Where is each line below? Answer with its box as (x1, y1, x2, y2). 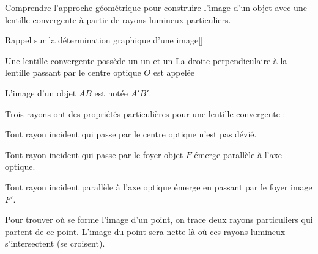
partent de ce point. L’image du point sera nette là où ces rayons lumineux (5, 225, 286, 238)
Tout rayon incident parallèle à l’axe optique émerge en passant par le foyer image (5, 180, 312, 193)
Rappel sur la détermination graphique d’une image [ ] (5, 34, 204, 46)
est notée (94, 86, 128, 99)
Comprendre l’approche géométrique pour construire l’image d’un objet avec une (5, 1, 307, 13)
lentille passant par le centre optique (5, 66, 141, 79)
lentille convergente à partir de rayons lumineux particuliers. (5, 13, 231, 26)
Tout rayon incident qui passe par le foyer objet (5, 148, 183, 161)
